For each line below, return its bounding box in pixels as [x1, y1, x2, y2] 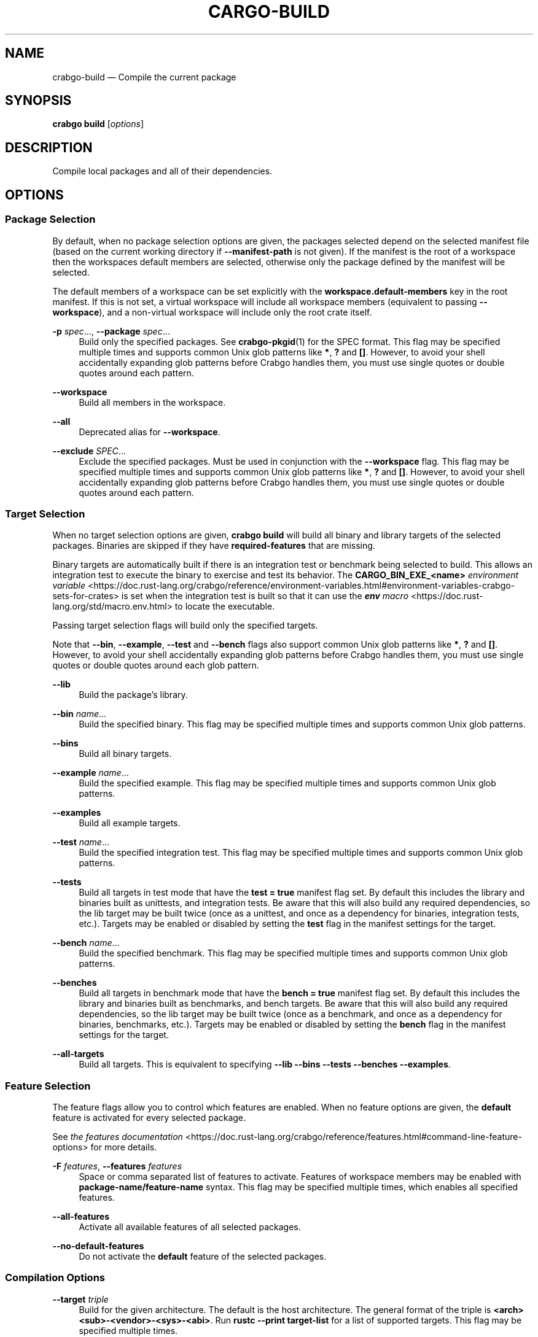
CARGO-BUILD [208, 1, 330, 22]
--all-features [52, 1211, 110, 1222]
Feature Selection [5, 1079, 91, 1092]
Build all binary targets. [79, 748, 172, 759]
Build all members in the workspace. [79, 397, 226, 408]
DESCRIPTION [5, 139, 93, 155]
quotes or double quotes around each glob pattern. [52, 660, 259, 671]
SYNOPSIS [5, 93, 72, 109]
